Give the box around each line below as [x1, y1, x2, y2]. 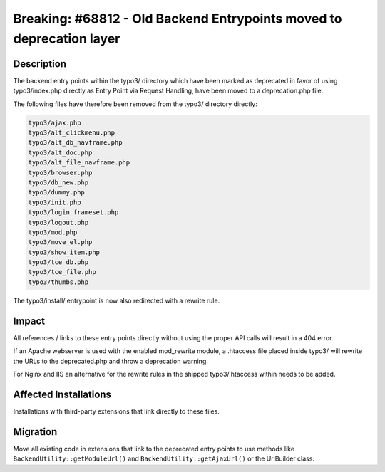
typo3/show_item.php [28, 248, 100, 256]
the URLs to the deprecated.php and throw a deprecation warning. [13, 357, 208, 365]
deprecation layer [13, 31, 120, 46]
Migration [13, 426, 58, 438]
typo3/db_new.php [28, 178, 89, 187]
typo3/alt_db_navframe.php [28, 139, 123, 147]
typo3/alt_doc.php [28, 148, 93, 157]
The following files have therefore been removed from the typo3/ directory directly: [13, 100, 258, 108]
